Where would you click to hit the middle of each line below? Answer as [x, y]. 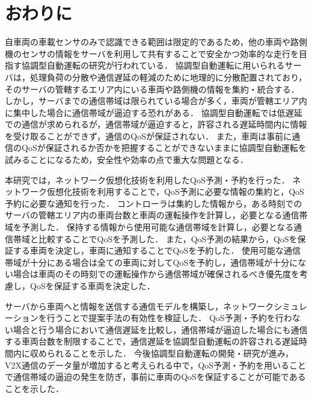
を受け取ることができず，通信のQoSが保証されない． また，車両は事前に [148, 136]
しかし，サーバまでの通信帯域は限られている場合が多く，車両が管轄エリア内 [156, 101]
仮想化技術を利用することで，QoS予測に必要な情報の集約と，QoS [175, 191]
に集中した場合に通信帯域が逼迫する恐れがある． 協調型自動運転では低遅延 [154, 112]
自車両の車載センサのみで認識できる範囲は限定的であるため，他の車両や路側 [156, 42]
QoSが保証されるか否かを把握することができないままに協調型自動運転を [164, 148]
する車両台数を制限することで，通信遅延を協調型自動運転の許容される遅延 [152, 341]
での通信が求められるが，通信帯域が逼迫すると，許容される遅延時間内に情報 [156, 124]
